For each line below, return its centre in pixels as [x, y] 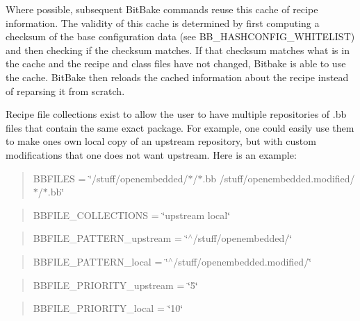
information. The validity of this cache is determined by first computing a [163, 23]
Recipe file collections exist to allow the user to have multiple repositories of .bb [176, 114]
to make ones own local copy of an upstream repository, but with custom [161, 141]
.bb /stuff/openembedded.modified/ [279, 178]
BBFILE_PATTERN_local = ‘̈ [100, 261]
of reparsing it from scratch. [65, 90]
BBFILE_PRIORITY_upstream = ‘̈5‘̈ [115, 285]
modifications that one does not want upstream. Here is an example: [151, 154]
